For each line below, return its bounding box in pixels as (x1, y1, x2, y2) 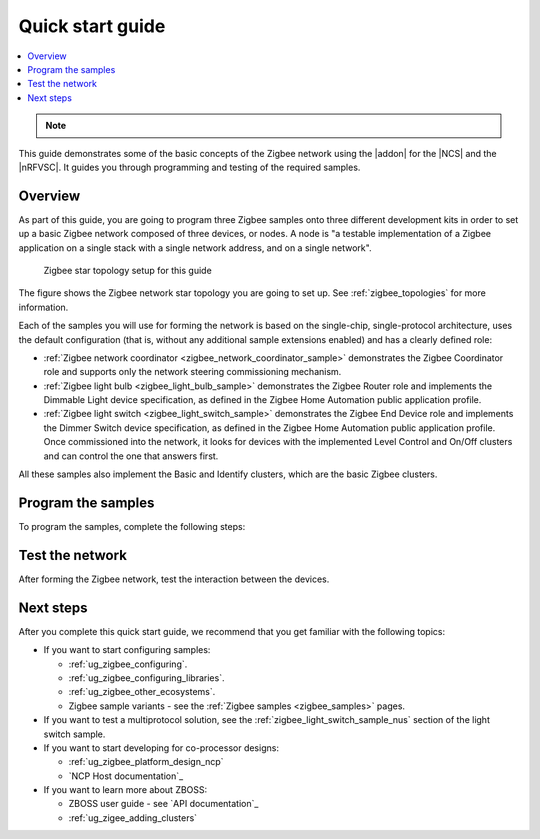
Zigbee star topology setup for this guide (43, 264, 212, 276)
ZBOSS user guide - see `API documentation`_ (68, 798, 259, 810)
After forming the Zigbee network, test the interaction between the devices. (18, 573, 330, 585)
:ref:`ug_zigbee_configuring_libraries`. (68, 671, 225, 684)
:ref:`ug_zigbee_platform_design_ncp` (68, 756, 224, 768)
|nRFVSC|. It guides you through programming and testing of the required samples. (18, 161, 361, 173)
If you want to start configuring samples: (43, 644, 211, 656)
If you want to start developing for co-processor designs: (43, 741, 280, 754)
